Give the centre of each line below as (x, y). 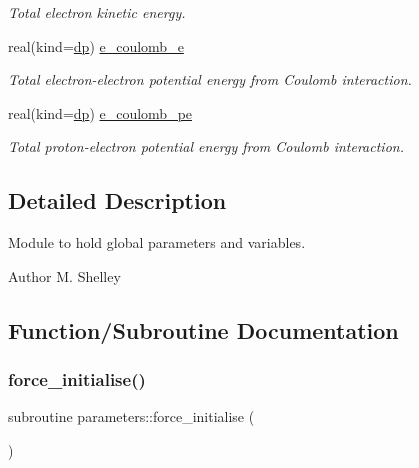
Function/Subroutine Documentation (203, 329)
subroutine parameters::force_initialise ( (131, 416)
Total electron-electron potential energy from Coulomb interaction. (210, 79)
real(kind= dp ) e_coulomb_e (96, 45)
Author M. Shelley (64, 275)
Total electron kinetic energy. (97, 12)
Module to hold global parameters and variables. (157, 242)
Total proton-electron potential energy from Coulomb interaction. (206, 146)
